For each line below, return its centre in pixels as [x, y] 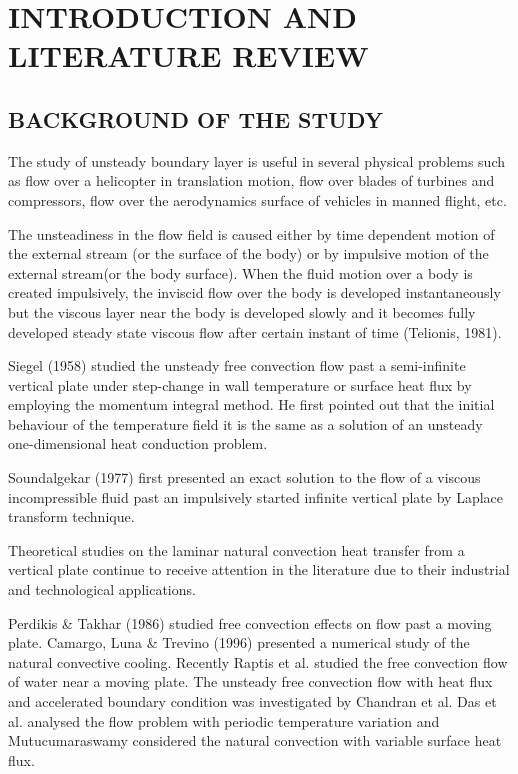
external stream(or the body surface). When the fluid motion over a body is [240, 272]
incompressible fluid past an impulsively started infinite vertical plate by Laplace [255, 496]
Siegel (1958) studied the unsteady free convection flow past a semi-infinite [237, 365]
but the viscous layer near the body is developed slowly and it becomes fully [242, 311]
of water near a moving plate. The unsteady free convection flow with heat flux [250, 681]
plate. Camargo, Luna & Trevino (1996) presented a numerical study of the [239, 642]
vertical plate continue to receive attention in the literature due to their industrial [259, 569]
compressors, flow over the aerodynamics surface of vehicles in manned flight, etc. [257, 199]
